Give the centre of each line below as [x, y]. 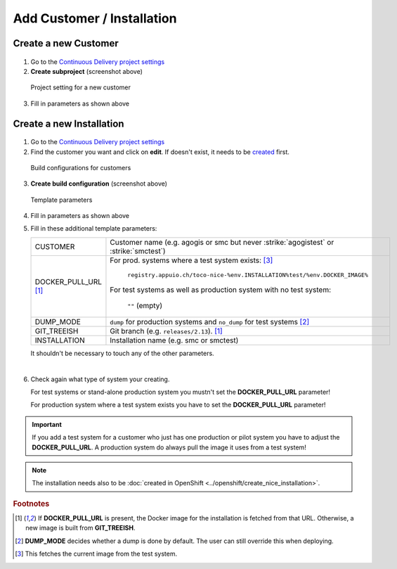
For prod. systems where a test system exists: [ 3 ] [191, 260]
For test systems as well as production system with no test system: [221, 290]
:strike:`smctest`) [138, 251]
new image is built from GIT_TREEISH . [80, 528]
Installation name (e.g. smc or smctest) [174, 340]
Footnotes [31, 504]
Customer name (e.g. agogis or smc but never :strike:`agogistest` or [222, 242]
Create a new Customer [66, 43]
